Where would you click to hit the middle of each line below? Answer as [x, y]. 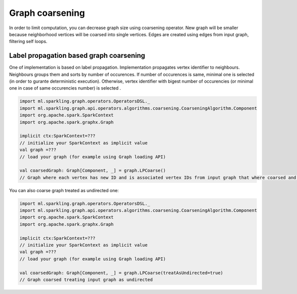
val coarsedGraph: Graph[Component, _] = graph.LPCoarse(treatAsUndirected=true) [122, 273]
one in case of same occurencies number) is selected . [65, 88]
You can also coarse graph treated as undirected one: [64, 190]
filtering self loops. [28, 42]
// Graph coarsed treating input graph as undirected [86, 279]
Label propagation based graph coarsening [77, 56]
